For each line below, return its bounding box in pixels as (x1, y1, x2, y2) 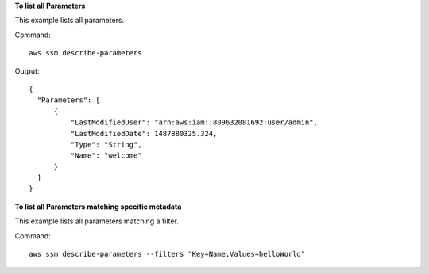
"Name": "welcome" (70, 151, 142, 160)
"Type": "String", (70, 139, 142, 149)
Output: (14, 66, 40, 75)
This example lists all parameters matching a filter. (14, 216, 179, 226)
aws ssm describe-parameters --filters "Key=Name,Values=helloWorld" (29, 249, 306, 259)
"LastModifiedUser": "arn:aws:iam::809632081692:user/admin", (70, 118, 318, 127)
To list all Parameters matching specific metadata (14, 202, 182, 211)
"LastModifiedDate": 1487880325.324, (70, 129, 218, 138)
